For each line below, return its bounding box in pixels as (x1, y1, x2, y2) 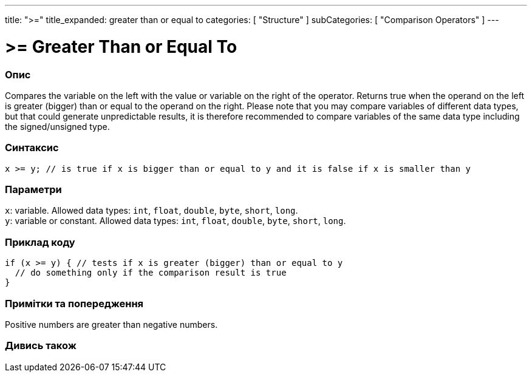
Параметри (5, 183, 62, 195)
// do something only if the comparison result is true (15, 268, 287, 278)
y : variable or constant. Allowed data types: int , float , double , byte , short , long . (5, 216, 346, 226)
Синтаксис (5, 141, 59, 154)
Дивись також (5, 339, 77, 352)
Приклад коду (5, 236, 75, 248)
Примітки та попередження (5, 297, 144, 310)
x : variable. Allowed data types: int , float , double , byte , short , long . (5, 205, 298, 216)
